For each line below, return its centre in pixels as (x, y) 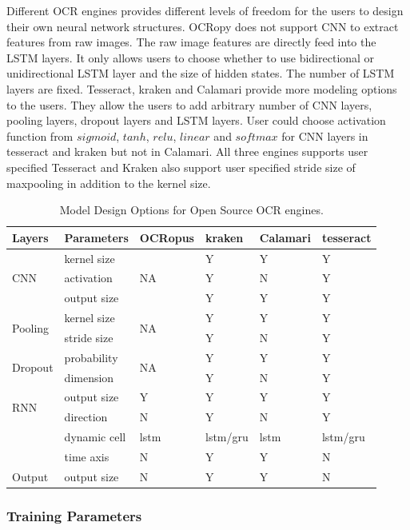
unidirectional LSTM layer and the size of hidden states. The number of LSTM (201, 73)
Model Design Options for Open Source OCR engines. (191, 210)
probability (91, 357)
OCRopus (167, 237)
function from (40, 135)
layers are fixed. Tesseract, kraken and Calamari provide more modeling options (202, 88)
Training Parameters (74, 515)
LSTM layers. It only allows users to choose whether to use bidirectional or (191, 57)
